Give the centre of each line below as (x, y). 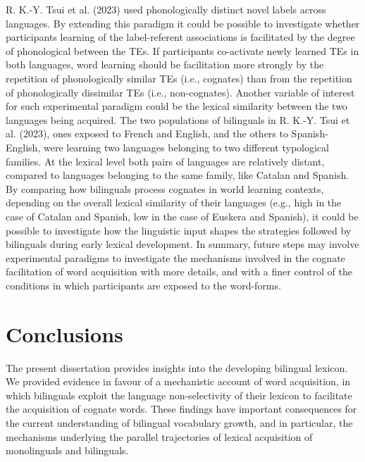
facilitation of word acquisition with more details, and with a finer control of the (179, 271)
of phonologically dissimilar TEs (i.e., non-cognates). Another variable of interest (180, 92)
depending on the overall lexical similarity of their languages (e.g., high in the (174, 202)
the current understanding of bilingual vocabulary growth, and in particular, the (179, 422)
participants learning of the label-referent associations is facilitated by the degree (180, 37)
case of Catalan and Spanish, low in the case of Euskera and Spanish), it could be (182, 216)
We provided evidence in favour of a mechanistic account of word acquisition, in (178, 381)
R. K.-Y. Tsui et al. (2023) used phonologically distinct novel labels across (166, 9)
